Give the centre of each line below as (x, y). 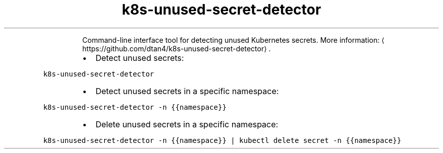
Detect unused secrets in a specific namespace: (187, 91)
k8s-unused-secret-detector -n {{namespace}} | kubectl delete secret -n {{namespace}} (222, 140)
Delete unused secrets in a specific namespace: (187, 124)
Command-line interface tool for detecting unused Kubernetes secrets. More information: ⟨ (233, 40)
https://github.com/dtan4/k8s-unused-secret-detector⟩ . (176, 48)
